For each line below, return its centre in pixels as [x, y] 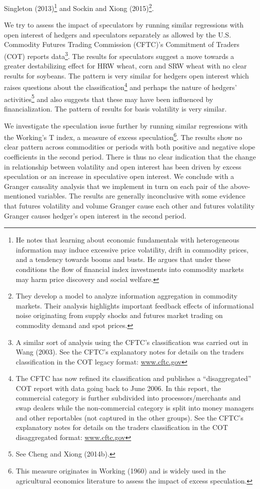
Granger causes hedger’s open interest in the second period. [95, 215]
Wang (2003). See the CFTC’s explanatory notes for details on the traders [130, 352]
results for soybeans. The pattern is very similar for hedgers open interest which [126, 75]
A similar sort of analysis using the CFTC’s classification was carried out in [132, 342]
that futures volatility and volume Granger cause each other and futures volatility [129, 205]
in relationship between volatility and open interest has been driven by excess [123, 166]
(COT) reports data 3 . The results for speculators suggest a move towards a [119, 55]
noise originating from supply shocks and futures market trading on [119, 315]
